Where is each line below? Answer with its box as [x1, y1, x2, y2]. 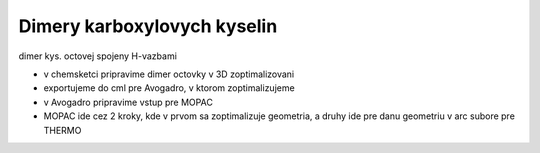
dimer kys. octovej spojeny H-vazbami [18, 50, 177, 62]
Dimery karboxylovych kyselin [18, 15, 278, 37]
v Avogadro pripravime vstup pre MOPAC [43, 96, 214, 108]
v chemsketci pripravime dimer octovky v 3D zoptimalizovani [43, 68, 295, 80]
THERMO [43, 124, 82, 136]
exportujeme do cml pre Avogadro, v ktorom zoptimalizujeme [43, 82, 295, 94]
